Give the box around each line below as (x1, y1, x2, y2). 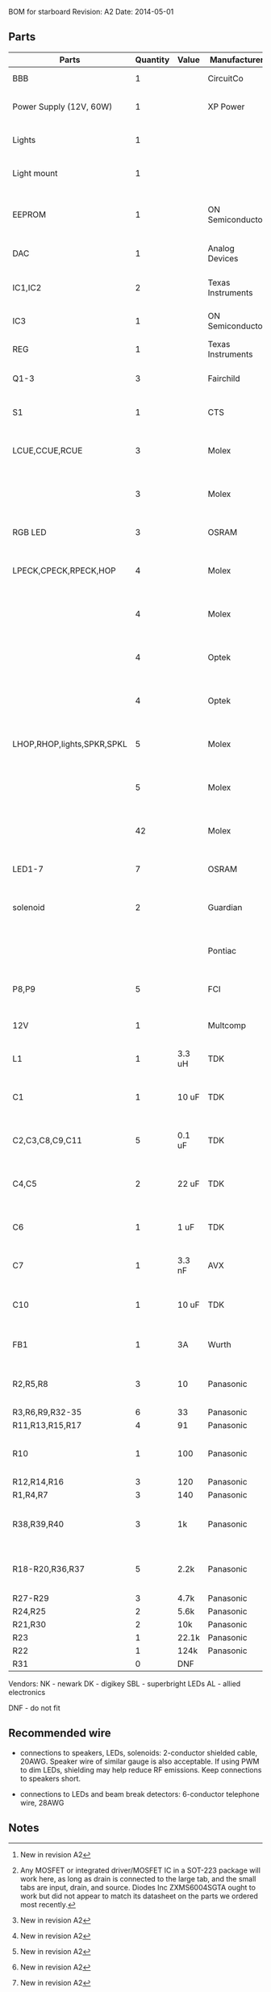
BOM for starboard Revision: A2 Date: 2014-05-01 (8, 7, 174, 16)
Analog (207, 243, 236, 254)
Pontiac (207, 946, 236, 957)
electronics (8, 1687, 46, 1697)
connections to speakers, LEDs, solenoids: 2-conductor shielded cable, (19, 1748, 258, 1757)
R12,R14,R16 (12, 1476, 65, 1488)
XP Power (207, 101, 245, 112)
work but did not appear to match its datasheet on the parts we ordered (19, 1891, 258, 1901)
